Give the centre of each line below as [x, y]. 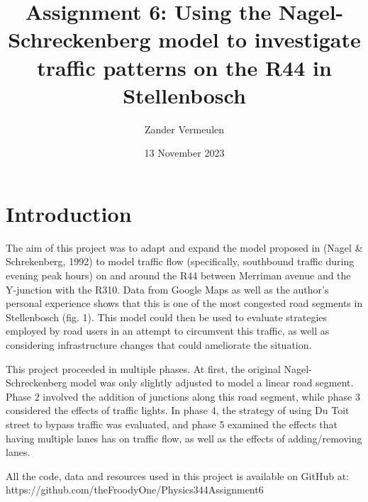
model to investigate [260, 39]
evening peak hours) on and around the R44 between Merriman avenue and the [178, 275]
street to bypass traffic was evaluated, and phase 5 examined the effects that [172, 424]
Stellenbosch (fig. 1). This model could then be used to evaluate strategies [167, 317]
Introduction [69, 213]
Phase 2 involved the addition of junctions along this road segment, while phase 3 [183, 396]
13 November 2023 [184, 153]
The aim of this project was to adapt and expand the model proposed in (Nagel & [184, 247]
